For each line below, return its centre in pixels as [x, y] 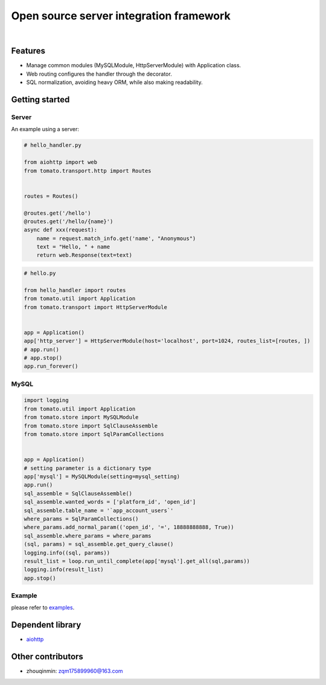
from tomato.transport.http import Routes [88, 170]
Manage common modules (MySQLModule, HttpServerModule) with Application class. [134, 65]
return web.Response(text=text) [85, 255]
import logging [46, 400]
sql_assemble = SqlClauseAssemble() [78, 493]
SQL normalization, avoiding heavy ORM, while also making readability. [114, 82]
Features [28, 51]
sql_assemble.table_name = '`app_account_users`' [99, 510]
